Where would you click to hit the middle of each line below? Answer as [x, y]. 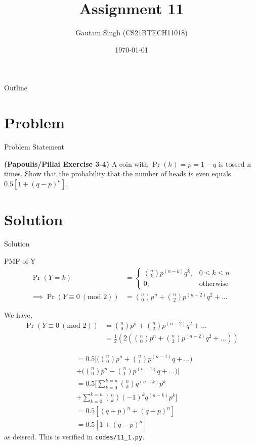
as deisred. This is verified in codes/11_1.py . [74, 437]
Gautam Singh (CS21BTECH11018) [132, 33]
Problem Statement [34, 147]
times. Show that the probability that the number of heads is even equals [118, 174]
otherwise [214, 284]
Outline [16, 88]
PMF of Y [20, 260]
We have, [18, 314]
